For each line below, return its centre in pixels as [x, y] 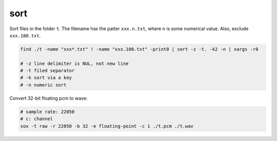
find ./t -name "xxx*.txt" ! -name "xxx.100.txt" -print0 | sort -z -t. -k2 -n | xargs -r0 [139, 49]
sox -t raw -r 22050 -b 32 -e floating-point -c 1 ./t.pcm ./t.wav [107, 126]
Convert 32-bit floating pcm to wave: [48, 98]
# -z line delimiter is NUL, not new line [74, 63]
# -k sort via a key [46, 78]
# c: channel [37, 119]
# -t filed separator [47, 71]
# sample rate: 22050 [47, 112]
